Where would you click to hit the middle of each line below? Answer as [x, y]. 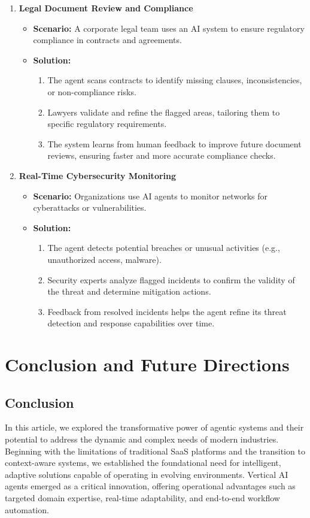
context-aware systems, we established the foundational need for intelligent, [143, 463]
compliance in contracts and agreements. [107, 40]
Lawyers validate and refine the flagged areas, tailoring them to [164, 112]
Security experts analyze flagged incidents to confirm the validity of [171, 279]
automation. [27, 509]
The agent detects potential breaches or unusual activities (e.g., [164, 248]
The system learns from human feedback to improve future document [174, 143]
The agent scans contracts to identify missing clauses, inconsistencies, [175, 80]
